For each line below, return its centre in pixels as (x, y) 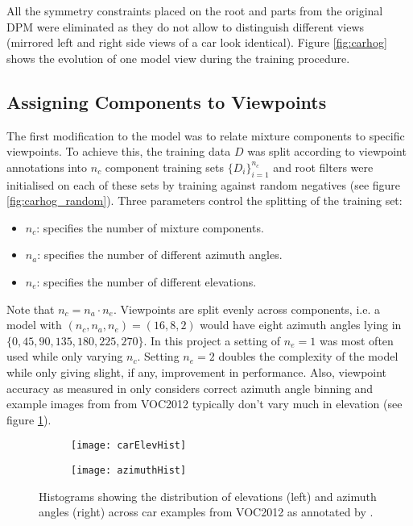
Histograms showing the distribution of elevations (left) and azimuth (208, 496)
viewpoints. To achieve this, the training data (119, 151)
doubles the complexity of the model (308, 356)
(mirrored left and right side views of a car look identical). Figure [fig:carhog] (197, 42)
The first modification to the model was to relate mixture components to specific (206, 135)
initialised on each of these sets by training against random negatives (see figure (204, 184)
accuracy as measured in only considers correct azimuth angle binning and (190, 388)
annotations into (47, 167)
